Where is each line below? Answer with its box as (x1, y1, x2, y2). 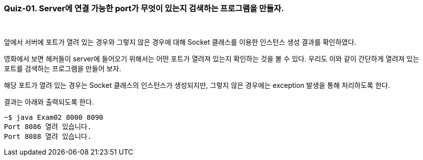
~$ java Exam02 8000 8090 (4, 113, 104, 122)
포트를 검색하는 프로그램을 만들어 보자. (4, 64, 121, 73)
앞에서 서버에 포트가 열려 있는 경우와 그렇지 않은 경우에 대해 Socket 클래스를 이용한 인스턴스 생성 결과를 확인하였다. (4, 38, 356, 47)
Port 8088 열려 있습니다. (4, 133, 92, 141)
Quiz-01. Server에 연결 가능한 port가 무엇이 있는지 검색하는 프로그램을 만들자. (4, 3, 284, 13)
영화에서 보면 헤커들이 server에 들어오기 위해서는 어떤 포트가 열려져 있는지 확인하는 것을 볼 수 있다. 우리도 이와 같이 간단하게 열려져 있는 (4, 54, 420, 63)
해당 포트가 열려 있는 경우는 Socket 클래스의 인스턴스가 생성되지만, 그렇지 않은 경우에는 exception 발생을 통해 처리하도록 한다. (4, 81, 390, 90)
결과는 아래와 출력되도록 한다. (4, 98, 94, 107)
